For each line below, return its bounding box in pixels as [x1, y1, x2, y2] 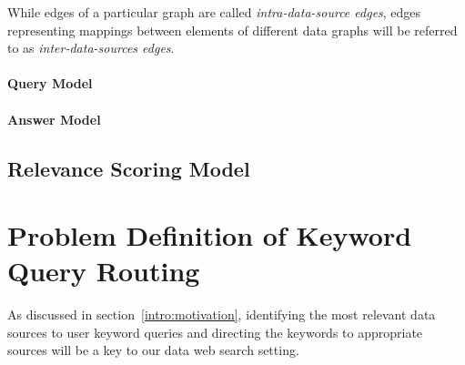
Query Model [7, 74, 93, 93]
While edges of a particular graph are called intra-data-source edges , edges [7, 3, 421, 21]
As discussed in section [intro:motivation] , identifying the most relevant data [7, 305, 436, 324]
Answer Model [7, 109, 101, 128]
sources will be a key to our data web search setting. [7, 340, 299, 360]
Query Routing [7, 252, 200, 289]
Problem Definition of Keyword [7, 217, 412, 254]
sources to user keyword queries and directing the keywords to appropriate [7, 322, 423, 341]
